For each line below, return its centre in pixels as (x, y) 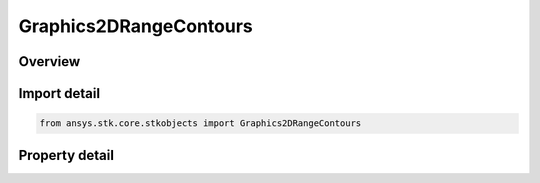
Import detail (59, 93)
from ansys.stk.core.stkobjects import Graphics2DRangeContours (200, 123)
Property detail (66, 155)
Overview (49, 61)
